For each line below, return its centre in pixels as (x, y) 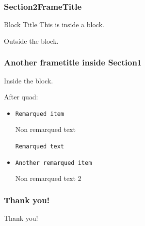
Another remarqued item (54, 163)
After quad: (21, 97)
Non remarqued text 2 (48, 178)
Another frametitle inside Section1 (73, 62)
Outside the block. (31, 40)
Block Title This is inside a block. (54, 24)
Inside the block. (29, 80)
